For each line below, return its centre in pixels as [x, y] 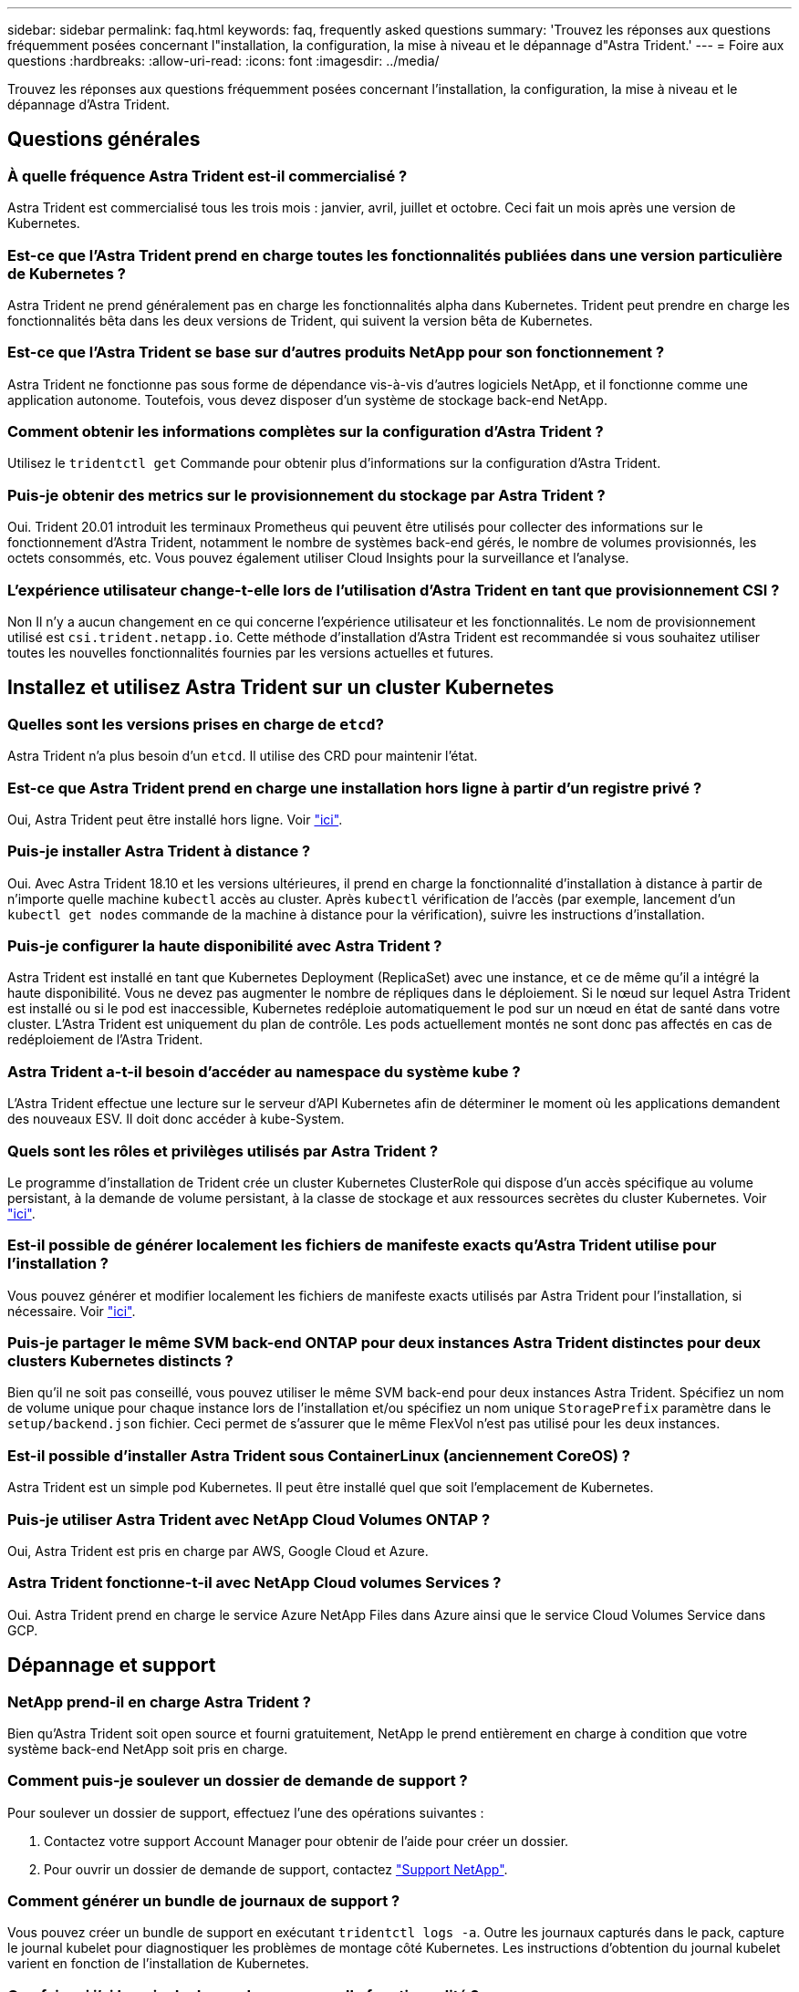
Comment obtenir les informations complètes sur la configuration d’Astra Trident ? [306, 432]
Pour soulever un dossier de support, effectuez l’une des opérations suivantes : [246, 1812]
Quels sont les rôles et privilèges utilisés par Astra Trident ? [223, 1151]
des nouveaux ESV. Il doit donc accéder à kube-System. [176, 1119]
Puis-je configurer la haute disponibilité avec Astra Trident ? [225, 946]
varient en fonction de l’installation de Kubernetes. [158, 1964]
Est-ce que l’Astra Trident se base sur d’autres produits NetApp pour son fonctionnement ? [336, 353]
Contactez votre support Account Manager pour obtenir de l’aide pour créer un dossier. [306, 1841]
